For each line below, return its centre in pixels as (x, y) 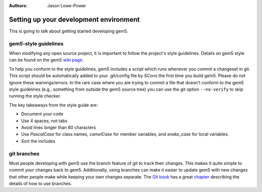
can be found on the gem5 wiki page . (46, 60)
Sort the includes (38, 141)
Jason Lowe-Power (67, 6)
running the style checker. (35, 96)
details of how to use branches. (41, 184)
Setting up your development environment (74, 19)
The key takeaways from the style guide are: (53, 105)
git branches (24, 154)
